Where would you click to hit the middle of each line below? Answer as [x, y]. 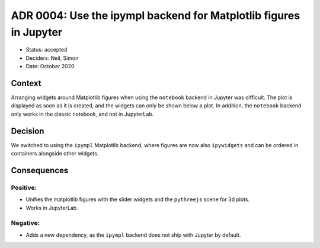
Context [26, 83]
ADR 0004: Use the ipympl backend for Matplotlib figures [156, 15]
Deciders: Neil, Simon [52, 58]
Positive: [24, 187]
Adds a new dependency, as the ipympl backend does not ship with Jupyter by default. [133, 235]
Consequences [40, 170]
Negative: [25, 223]
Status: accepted [47, 50]
